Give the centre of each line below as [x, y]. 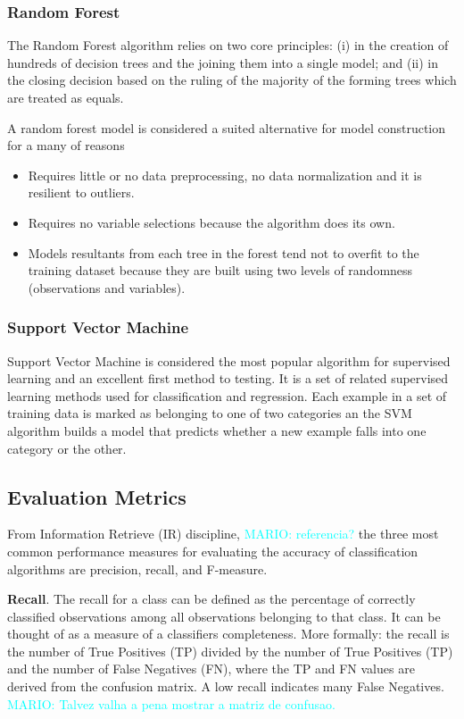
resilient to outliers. [81, 192]
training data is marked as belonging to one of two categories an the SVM [210, 413]
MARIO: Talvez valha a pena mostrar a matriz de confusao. [171, 703]
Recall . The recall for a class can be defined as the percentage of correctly [211, 599]
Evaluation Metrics [97, 496]
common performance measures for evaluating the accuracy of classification [213, 551]
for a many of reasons [66, 145]
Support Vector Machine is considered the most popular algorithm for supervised [229, 360]
